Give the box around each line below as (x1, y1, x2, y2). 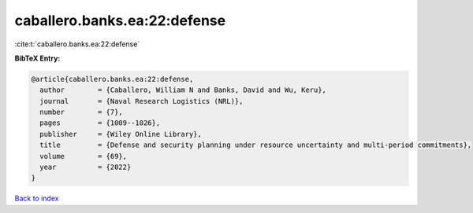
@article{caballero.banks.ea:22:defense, (31, 75, 194, 83)
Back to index (14, 193, 59, 204)
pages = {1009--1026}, (39, 119, 161, 127)
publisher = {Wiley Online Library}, (39, 130, 203, 138)
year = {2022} (39, 163, 132, 172)
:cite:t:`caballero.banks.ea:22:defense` (14, 39, 140, 49)
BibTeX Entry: (14, 53, 61, 63)
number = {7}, (39, 108, 124, 117)
